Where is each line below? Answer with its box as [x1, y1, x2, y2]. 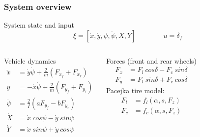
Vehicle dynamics [4, 55, 56, 66]
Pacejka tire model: [106, 85, 165, 96]
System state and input [4, 20, 74, 30]
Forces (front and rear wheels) [106, 55, 197, 66]
